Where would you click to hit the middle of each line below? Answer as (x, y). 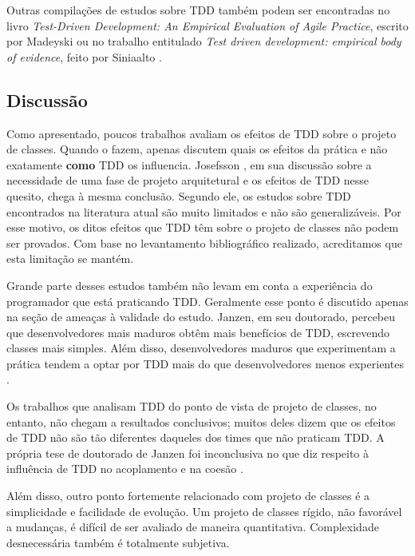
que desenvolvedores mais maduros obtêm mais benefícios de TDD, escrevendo (198, 332)
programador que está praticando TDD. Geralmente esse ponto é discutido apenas (207, 301)
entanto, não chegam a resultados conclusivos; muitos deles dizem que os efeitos (201, 421)
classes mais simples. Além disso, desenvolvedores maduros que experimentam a (201, 348)
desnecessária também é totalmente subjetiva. (118, 542)
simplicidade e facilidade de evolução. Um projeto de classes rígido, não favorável (204, 511)
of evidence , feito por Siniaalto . (84, 56)
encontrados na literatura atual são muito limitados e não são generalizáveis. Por (204, 211)
